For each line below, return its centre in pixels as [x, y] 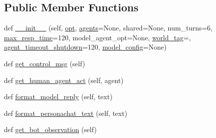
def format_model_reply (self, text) [58, 97]
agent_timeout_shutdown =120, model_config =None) [85, 47]
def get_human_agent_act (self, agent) [64, 80]
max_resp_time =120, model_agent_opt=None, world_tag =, [97, 37]
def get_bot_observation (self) [50, 129]
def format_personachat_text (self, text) [66, 113]
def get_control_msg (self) [45, 63]
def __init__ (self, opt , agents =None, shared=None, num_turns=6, [108, 28]
